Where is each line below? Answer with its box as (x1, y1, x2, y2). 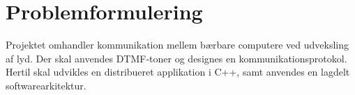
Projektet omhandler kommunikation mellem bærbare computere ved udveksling (6, 37, 349, 52)
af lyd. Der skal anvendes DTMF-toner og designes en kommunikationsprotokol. (6, 51, 347, 65)
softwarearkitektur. (6, 78, 86, 92)
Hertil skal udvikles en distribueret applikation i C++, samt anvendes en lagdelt (6, 64, 350, 79)
